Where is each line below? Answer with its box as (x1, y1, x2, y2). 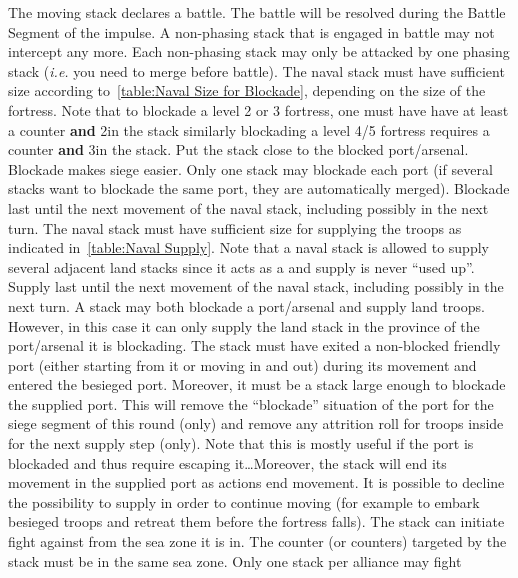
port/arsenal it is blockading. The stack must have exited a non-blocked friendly (8, 335, 501, 356)
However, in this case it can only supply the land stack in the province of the (8, 315, 480, 336)
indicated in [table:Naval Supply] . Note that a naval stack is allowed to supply (8, 237, 489, 258)
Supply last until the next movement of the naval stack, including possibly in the (8, 276, 504, 297)
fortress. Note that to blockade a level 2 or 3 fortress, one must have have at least (8, 99, 509, 120)
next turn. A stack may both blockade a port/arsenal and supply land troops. (8, 295, 485, 316)
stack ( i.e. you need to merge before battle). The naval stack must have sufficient (8, 60, 505, 81)
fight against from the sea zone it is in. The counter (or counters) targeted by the (8, 531, 507, 552)
